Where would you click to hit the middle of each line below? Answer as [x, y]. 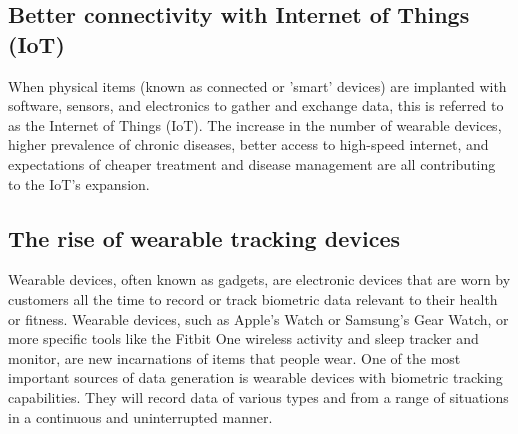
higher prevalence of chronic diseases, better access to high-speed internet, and [248, 144]
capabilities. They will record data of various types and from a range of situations [258, 396]
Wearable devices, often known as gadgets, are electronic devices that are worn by [259, 279]
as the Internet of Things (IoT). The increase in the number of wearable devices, [255, 124]
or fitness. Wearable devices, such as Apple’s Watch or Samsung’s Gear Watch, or [258, 318]
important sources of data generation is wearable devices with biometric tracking [255, 377]
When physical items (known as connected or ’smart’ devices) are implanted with [257, 85]
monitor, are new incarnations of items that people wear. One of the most [234, 357]
